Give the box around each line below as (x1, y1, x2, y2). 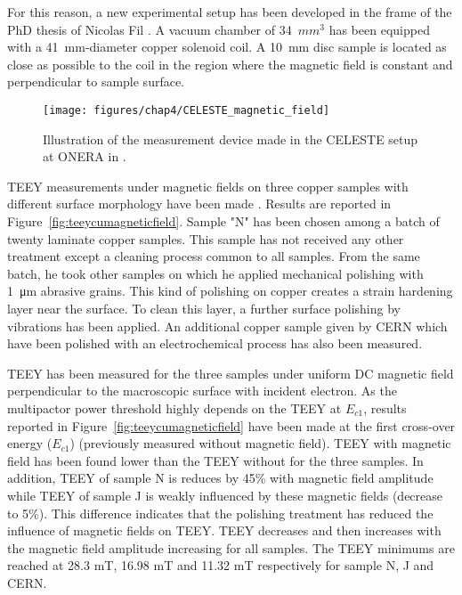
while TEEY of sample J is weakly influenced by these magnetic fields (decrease (7, 485, 443, 504)
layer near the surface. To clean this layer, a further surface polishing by (7, 298, 401, 317)
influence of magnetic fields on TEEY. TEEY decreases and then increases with (7, 521, 442, 540)
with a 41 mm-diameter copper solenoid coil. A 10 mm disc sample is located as (7, 37, 447, 56)
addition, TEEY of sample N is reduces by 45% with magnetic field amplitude (7, 469, 434, 487)
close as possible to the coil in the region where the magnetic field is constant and (7, 54, 453, 73)
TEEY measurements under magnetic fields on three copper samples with (7, 176, 409, 195)
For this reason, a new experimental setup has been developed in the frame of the (7, 3, 452, 20)
